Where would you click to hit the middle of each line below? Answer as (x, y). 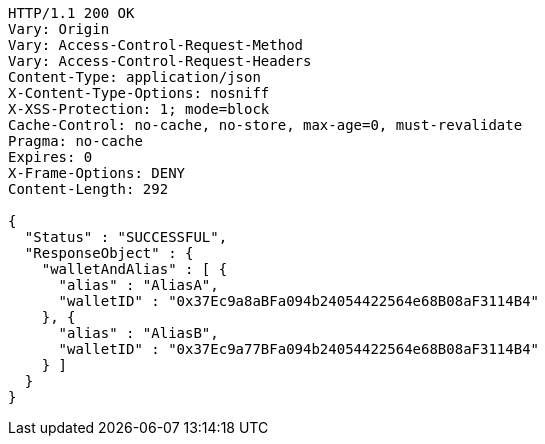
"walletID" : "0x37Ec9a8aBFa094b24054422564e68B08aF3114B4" (299, 301)
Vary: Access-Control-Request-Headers (160, 61)
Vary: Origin (59, 29)
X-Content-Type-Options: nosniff (139, 93)
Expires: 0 (50, 157)
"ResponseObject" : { (109, 253)
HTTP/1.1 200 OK (71, 13)
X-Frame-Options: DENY (97, 173)
